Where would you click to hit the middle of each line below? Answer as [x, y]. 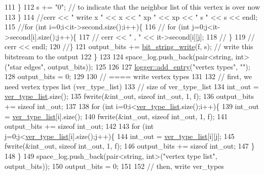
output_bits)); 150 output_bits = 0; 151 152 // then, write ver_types [114, 166]
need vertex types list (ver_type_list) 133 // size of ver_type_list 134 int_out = [132, 86]
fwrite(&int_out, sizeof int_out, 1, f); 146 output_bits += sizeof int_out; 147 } [130, 146]
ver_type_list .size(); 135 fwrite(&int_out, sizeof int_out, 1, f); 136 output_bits [129, 96]
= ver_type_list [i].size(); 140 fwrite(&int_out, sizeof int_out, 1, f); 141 [116, 116]
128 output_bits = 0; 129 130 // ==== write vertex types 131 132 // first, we [128, 76]
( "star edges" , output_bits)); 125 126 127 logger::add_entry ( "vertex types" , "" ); [127, 66]
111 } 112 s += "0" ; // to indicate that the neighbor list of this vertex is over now [133, 7]
